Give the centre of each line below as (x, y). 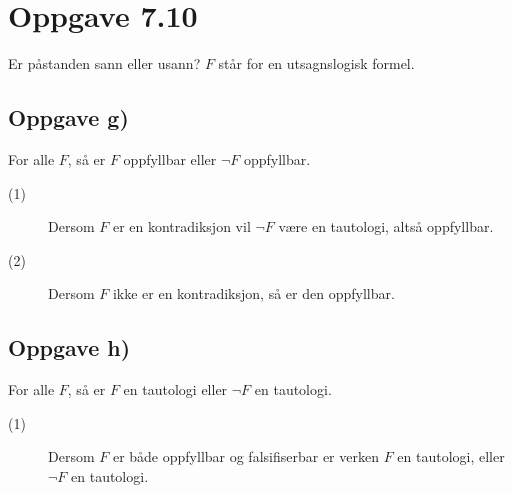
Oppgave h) (69, 347)
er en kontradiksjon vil (181, 226)
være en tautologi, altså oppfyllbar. (386, 226)
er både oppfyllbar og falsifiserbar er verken (245, 456)
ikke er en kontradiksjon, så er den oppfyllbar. (253, 293)
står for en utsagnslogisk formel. (316, 63)
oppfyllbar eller (170, 158)
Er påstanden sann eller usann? (104, 63)
